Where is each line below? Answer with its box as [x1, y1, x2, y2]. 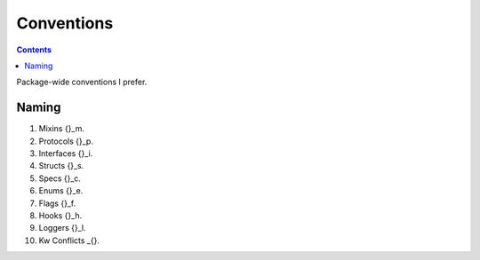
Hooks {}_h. [38, 209, 83, 221]
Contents [16, 44, 52, 55]
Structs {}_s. [38, 161, 84, 171]
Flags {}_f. [38, 198, 76, 209]
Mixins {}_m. [38, 123, 84, 134]
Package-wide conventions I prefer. [16, 76, 148, 88]
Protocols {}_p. [38, 136, 93, 146]
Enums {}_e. [38, 185, 84, 196]
